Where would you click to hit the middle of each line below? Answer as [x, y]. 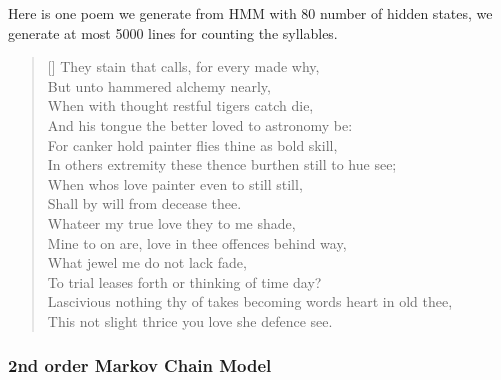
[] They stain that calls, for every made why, [183, 66]
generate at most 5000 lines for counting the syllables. [173, 32]
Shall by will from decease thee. [144, 203]
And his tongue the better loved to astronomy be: [200, 124]
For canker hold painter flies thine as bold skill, [192, 144]
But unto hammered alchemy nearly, [159, 85]
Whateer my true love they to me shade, [171, 222]
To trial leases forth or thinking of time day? [184, 281]
